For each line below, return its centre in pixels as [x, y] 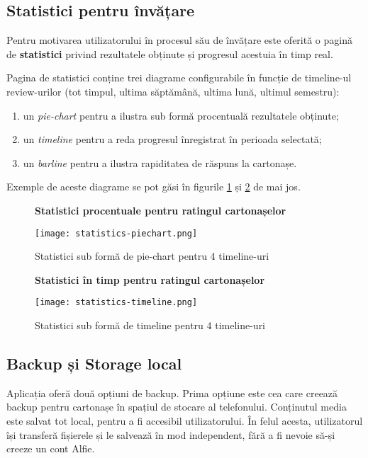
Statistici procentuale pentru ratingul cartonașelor [161, 210]
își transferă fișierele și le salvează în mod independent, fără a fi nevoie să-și [171, 434]
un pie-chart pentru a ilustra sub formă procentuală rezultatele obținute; [181, 115]
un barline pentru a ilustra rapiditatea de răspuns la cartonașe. [160, 162]
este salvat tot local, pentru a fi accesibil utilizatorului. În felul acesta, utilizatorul [185, 421]
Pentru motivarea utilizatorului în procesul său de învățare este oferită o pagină [179, 40]
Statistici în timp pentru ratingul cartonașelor [150, 279]
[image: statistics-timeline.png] [116, 303]
